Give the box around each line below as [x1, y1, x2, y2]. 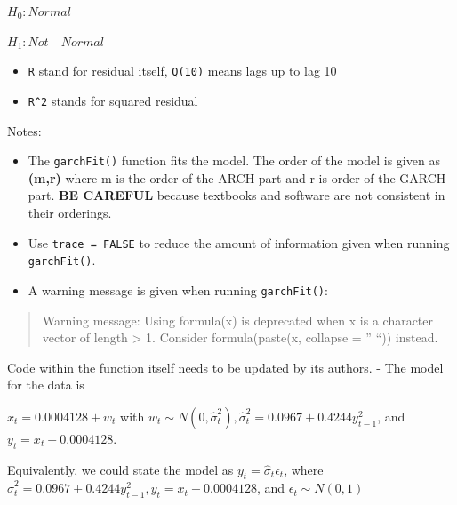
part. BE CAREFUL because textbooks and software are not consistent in [28, 186, 445, 204]
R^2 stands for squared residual [28, 91, 198, 109]
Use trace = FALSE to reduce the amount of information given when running [28, 233, 450, 252]
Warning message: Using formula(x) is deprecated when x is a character [42, 310, 434, 329]
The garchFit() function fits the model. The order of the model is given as [28, 151, 440, 170]
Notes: [7, 121, 42, 140]
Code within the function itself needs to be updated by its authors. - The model [7, 357, 444, 376]
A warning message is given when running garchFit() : [28, 280, 328, 299]
